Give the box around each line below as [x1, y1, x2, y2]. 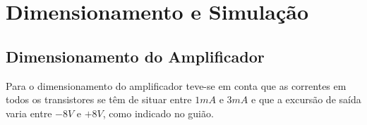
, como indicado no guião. [102, 105, 214, 120]
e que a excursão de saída [251, 92, 361, 107]
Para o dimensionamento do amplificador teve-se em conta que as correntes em [6, 78, 347, 93]
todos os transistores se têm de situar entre [6, 92, 192, 107]
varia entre [6, 105, 52, 120]
